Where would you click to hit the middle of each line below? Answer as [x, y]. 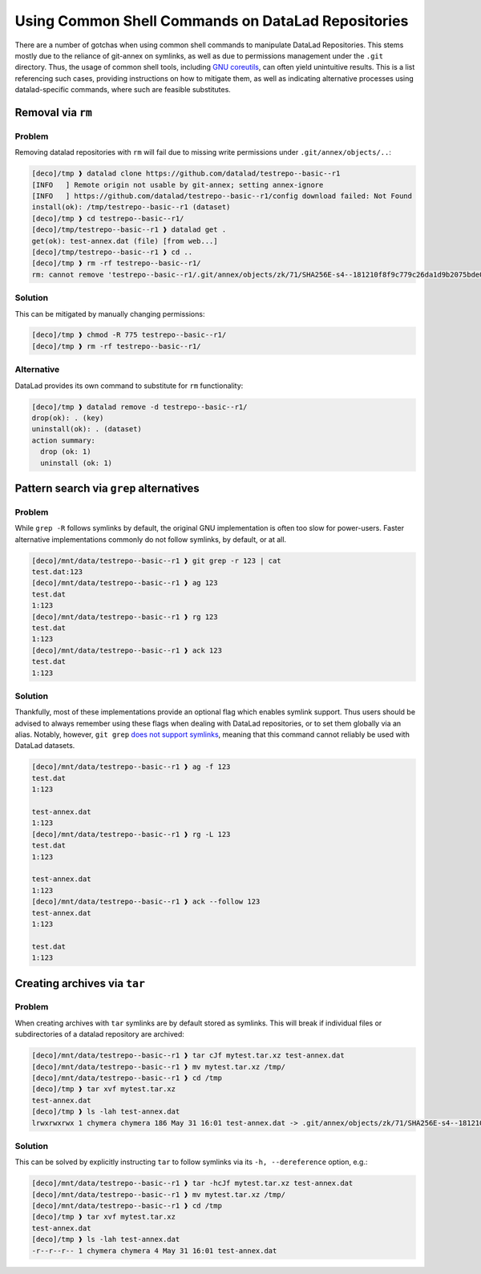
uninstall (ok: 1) [76, 463]
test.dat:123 [57, 572]
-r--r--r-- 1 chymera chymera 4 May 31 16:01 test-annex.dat [154, 1250]
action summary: [64, 440]
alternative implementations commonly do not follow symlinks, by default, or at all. [151, 539]
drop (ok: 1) [66, 452]
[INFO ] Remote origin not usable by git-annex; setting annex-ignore [178, 185]
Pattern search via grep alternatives [107, 488]
